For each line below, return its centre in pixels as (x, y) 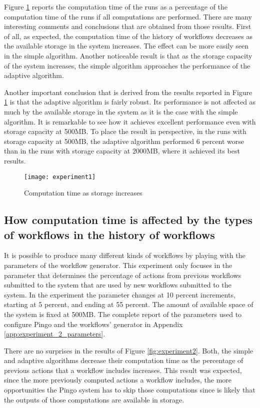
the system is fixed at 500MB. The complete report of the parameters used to (123, 314)
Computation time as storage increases (83, 193)
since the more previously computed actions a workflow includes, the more (118, 380)
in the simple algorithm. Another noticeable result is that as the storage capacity (128, 55)
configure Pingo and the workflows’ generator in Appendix (93, 324)
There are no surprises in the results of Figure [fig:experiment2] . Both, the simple (129, 350)
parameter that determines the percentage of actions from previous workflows (123, 275)
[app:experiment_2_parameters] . (55, 334)
